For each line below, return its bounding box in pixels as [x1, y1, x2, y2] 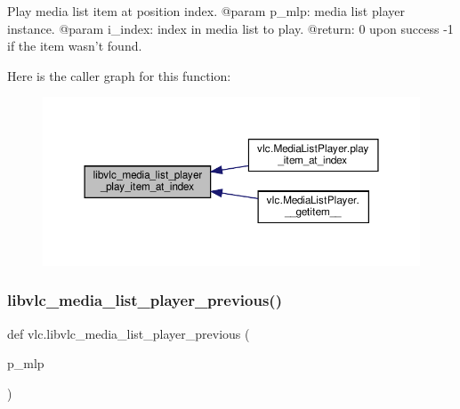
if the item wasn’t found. [7, 36, 142, 55]
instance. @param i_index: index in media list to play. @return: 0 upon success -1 [7, 19, 454, 37]
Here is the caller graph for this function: [7, 66, 231, 84]
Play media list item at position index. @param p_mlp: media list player [7, 2, 405, 20]
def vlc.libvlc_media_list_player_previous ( [7, 324, 250, 342]
